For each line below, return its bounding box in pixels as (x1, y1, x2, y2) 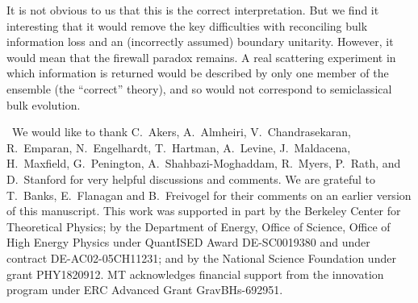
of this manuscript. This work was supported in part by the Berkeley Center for (6, 202, 401, 219)
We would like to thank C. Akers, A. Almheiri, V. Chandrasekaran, (11, 123, 351, 140)
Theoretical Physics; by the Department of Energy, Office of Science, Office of (6, 218, 391, 235)
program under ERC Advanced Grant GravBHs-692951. (6, 281, 283, 298)
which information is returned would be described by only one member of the (6, 64, 389, 81)
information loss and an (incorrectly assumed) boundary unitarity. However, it (6, 33, 394, 50)
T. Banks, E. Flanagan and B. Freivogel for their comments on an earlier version (6, 186, 412, 203)
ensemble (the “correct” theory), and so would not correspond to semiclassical (6, 80, 392, 97)
